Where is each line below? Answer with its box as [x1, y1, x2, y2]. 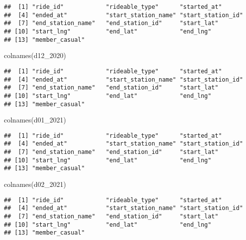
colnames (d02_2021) [4, 179, 66, 189]
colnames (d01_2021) [4, 115, 66, 125]
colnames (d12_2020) [4, 50, 66, 60]
